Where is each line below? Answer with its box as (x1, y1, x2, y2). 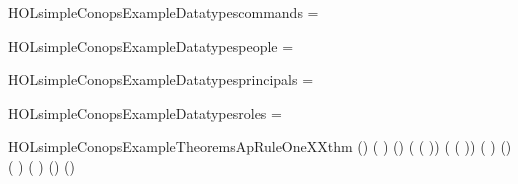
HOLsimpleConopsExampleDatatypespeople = (8, 35, 294, 56)
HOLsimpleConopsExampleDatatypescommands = (8, 2, 319, 22)
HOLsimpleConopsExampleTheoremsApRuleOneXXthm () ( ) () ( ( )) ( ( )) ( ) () (8, 136, 512, 157)
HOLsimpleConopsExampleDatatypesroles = (8, 102, 282, 123)
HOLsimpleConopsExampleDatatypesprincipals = (8, 69, 314, 90)
